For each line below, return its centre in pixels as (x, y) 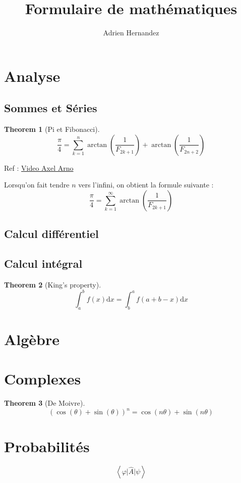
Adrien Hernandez (131, 33)
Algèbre (32, 339)
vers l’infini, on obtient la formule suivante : (146, 185)
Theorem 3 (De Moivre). (45, 403)
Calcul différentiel (51, 234)
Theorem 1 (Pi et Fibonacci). (52, 129)
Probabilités (47, 446)
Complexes (43, 379)
